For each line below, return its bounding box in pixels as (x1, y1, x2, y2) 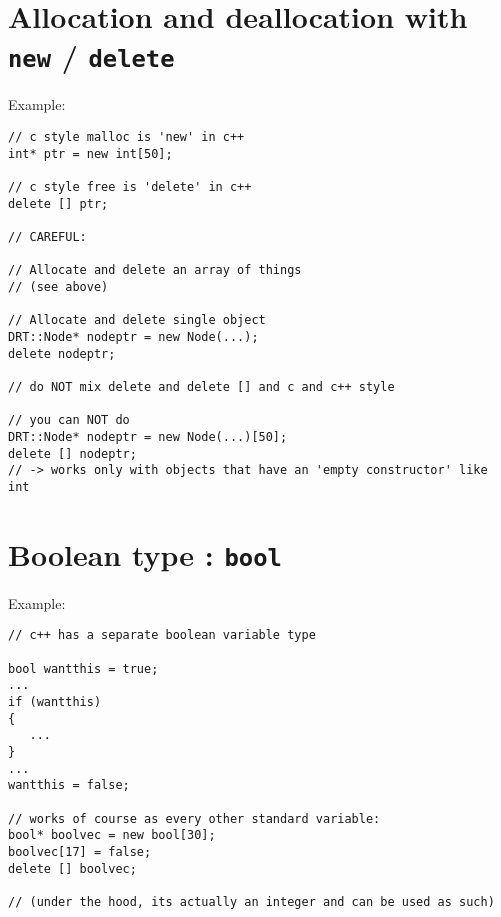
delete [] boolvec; (8, 861, 137, 876)
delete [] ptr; (8, 196, 109, 211)
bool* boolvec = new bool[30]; (8, 828, 216, 843)
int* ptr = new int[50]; (8, 146, 173, 161)
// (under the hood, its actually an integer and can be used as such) (8, 894, 495, 909)
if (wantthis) (8, 694, 102, 709)
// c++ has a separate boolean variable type (8, 628, 316, 643)
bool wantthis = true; (8, 661, 159, 676)
